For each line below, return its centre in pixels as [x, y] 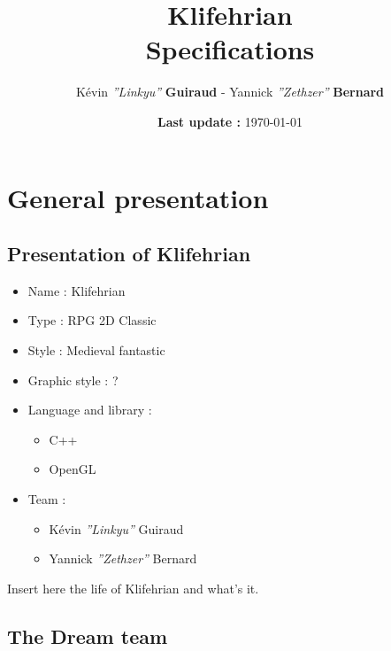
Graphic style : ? [73, 380]
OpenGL [73, 469]
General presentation [138, 197]
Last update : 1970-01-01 [230, 121]
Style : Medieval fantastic [96, 350]
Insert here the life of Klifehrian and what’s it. [133, 588]
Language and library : [90, 410]
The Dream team [88, 635]
